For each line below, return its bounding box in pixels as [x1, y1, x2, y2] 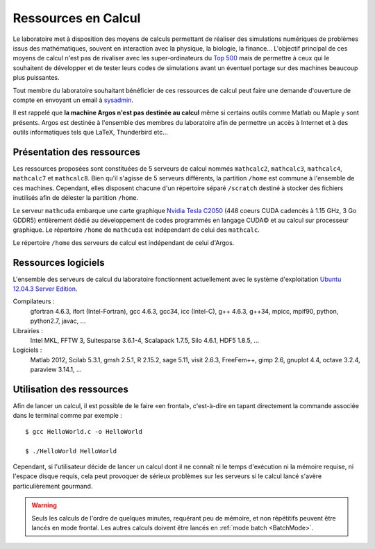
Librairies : [12, 326, 43, 335]
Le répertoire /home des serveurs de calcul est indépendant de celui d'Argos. [12, 238, 235, 246]
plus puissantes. [12, 74, 60, 82]
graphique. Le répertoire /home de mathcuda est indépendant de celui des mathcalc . [12, 226, 260, 234]
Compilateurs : [12, 297, 55, 305]
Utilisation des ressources [12, 383, 128, 395]
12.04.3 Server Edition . [12, 285, 78, 293]
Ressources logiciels [12, 257, 105, 269]
